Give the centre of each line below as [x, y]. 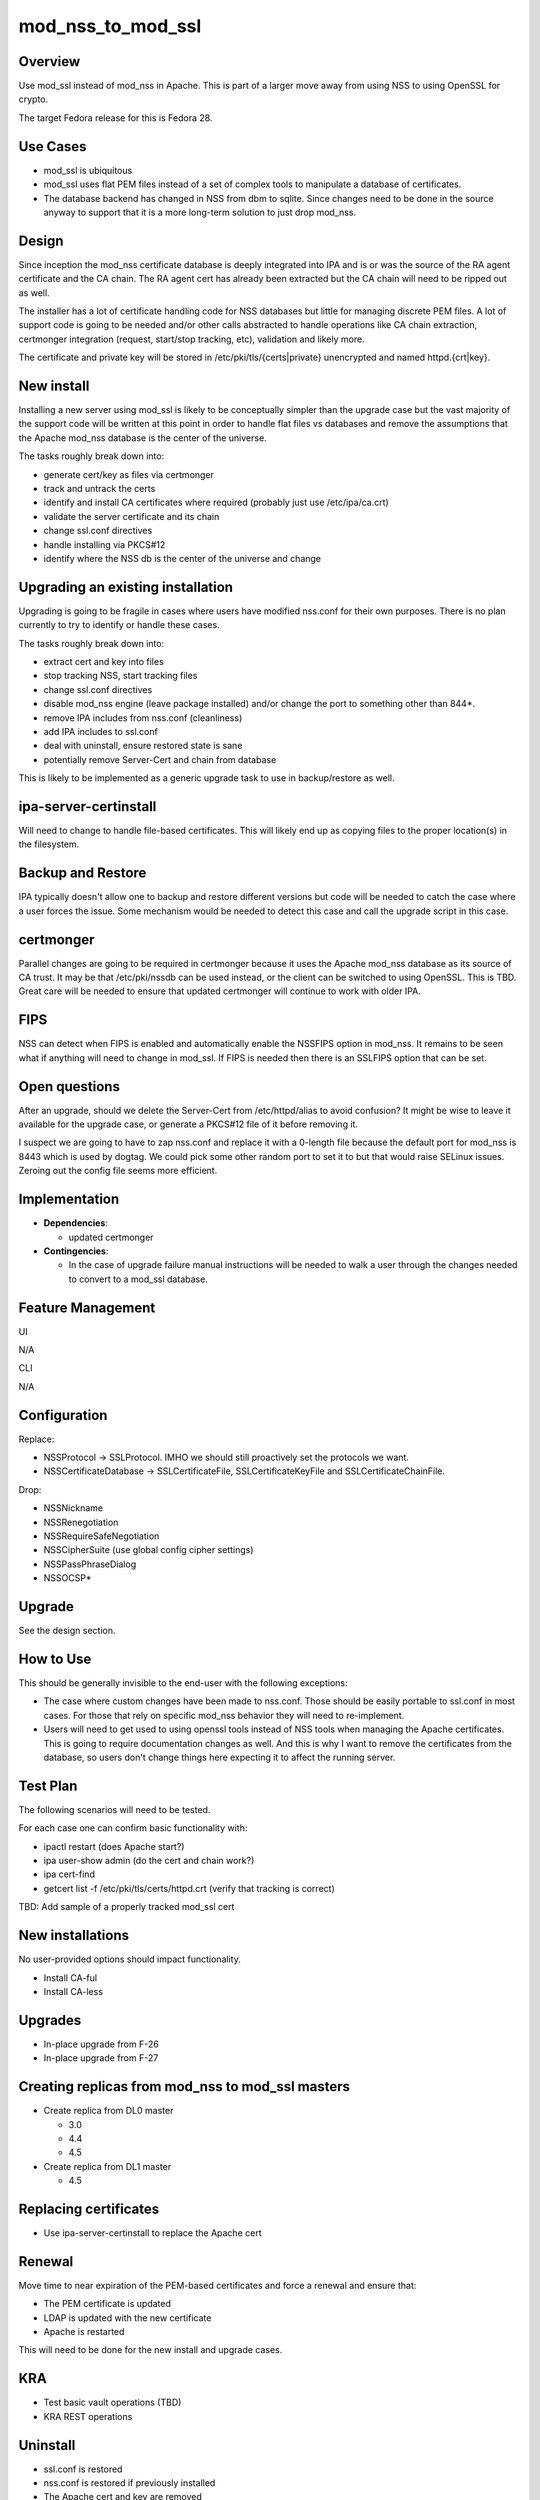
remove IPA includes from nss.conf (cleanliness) [143, 717]
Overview [49, 61]
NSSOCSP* [67, 1578]
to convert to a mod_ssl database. [138, 1279]
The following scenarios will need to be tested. [114, 1809]
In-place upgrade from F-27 [101, 2058]
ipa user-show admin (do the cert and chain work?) [149, 1861]
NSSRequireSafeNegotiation [101, 1536]
